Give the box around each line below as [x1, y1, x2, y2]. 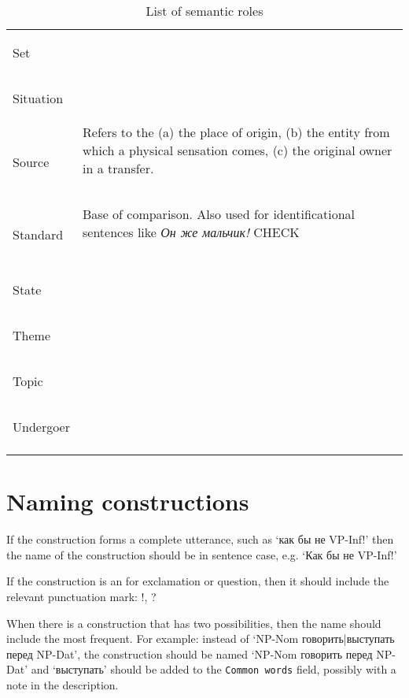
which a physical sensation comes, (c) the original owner [83, 141, 392, 159]
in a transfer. [83, 159, 154, 177]
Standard [13, 225, 64, 243]
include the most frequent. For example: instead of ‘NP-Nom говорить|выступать [6, 630, 395, 647]
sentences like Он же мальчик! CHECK [83, 223, 300, 241]
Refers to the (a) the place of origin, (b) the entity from [83, 123, 390, 141]
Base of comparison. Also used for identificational [83, 205, 356, 223]
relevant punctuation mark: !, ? [6, 588, 157, 604]
